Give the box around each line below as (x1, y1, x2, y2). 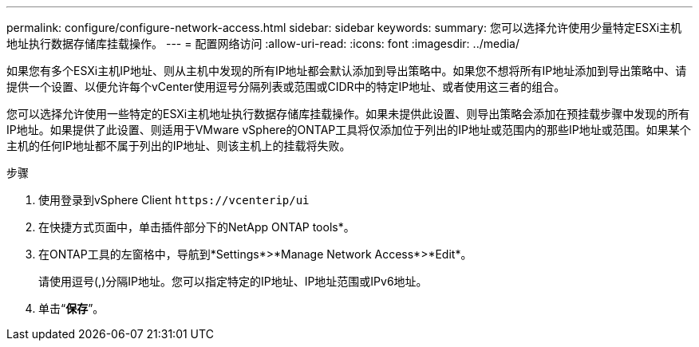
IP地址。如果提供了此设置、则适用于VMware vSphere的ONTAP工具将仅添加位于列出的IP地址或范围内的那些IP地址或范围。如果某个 (6, 123, 691, 136)
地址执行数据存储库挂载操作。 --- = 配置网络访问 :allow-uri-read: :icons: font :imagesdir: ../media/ (6, 37, 520, 50)
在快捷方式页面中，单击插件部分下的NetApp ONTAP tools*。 (38, 220, 355, 234)
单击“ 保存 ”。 (38, 302, 105, 315)
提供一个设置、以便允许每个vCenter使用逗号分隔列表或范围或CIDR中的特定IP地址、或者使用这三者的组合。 (6, 80, 566, 93)
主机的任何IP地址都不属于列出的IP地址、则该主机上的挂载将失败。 (6, 139, 351, 152)
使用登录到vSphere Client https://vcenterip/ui (38, 193, 310, 207)
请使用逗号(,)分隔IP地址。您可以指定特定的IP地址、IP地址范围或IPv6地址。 (38, 274, 428, 288)
